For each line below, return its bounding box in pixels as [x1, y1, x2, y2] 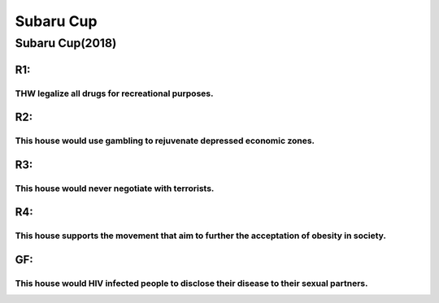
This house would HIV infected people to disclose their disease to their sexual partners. [15, 277, 368, 288]
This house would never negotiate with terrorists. [15, 183, 215, 194]
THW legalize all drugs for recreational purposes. [15, 88, 214, 99]
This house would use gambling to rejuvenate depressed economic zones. [15, 135, 315, 146]
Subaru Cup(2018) [15, 36, 117, 50]
